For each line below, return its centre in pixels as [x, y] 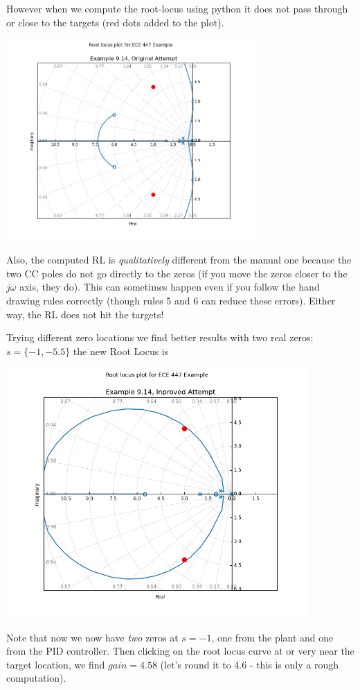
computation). [36, 678]
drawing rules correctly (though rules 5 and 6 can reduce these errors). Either [171, 300]
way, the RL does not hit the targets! [85, 314]
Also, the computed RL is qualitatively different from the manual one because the [179, 260]
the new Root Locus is [121, 351]
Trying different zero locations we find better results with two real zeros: [160, 337]
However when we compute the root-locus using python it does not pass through [177, 8]
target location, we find [56, 664]
